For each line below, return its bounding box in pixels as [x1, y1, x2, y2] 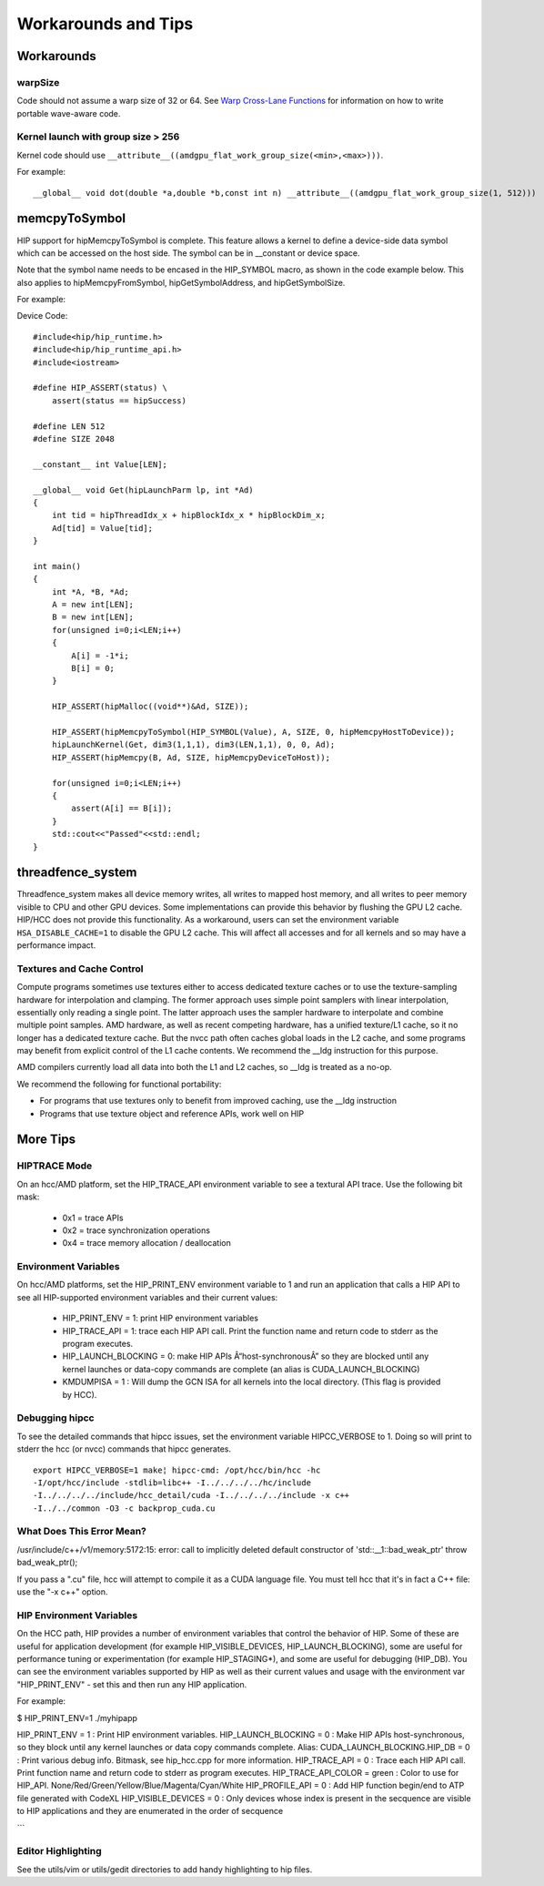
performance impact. [16, 939, 96, 951]
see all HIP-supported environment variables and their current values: [16, 1291, 278, 1302]
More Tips [16, 1132, 76, 1147]
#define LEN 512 [33, 421, 106, 432]
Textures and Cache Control [16, 962, 144, 974]
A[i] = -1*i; [71, 650, 129, 660]
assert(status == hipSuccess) [51, 395, 186, 405]
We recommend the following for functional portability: [16, 1078, 222, 1089]
